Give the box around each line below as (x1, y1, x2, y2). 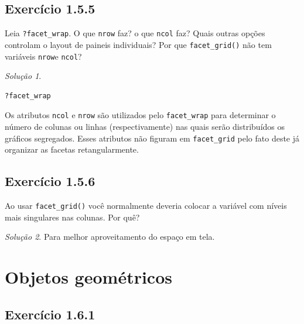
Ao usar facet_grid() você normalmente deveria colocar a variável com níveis (5, 199, 287, 212)
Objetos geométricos (5, 265, 172, 289)
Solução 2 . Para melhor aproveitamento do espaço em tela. (5, 230, 215, 243)
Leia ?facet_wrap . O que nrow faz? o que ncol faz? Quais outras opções (5, 27, 265, 39)
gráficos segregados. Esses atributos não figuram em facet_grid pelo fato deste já (5, 132, 300, 144)
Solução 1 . (5, 70, 42, 82)
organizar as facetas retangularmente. (5, 143, 139, 156)
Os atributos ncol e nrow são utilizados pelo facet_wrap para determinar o (5, 109, 276, 121)
